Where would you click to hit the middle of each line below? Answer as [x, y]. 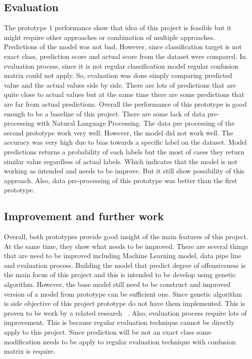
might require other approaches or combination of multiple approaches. [109, 37]
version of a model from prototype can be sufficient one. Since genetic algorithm [123, 293]
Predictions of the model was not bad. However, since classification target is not [123, 47]
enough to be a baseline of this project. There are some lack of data [105, 113]
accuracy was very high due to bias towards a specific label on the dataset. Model [126, 142]
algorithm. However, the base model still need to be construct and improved [117, 284]
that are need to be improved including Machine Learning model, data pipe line [123, 255]
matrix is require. [30, 351]
